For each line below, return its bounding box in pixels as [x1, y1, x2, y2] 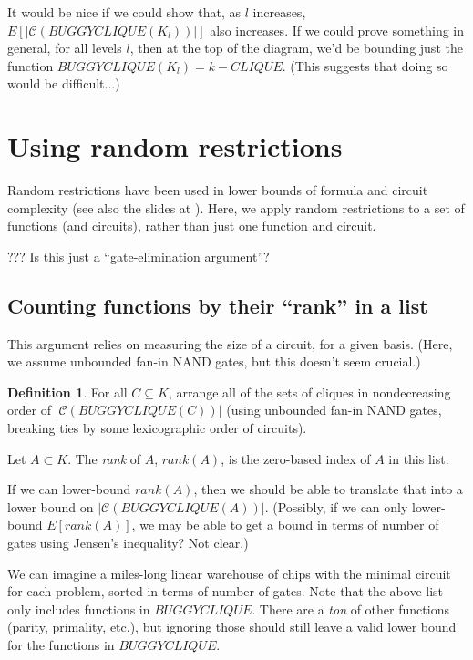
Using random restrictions [7, 128, 343, 165]
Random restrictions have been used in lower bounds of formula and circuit [7, 180, 428, 200]
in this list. [388, 449, 449, 468]
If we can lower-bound [7, 480, 131, 499]
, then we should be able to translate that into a [193, 480, 463, 499]
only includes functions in [7, 599, 150, 618]
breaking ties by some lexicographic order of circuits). [7, 418, 307, 438]
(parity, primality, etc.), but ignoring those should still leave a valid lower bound [7, 617, 457, 636]
